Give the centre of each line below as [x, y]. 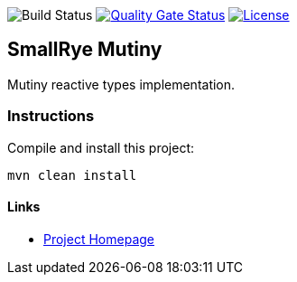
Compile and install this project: [101, 147]
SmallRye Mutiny [85, 50]
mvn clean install [72, 175]
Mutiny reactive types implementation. [121, 84]
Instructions [51, 116]
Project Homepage [99, 239]
